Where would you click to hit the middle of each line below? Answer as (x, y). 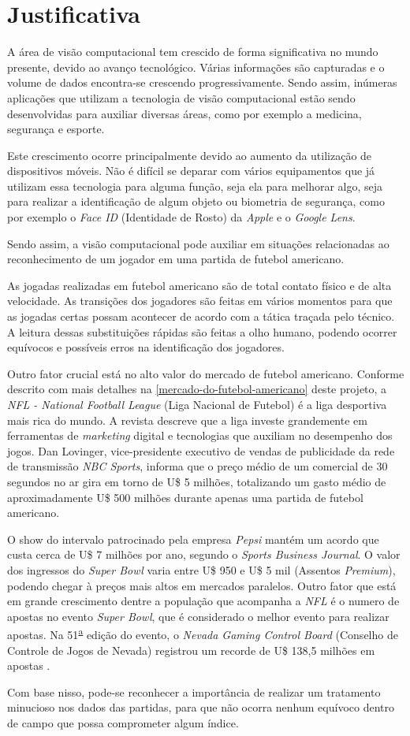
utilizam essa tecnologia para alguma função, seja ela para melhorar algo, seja (195, 186)
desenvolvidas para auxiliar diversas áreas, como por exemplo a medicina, (184, 113)
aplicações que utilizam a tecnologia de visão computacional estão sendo (181, 97)
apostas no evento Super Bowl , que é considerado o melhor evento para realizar (198, 616)
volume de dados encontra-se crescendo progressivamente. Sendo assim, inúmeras (202, 82)
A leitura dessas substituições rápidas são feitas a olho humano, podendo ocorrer (202, 331)
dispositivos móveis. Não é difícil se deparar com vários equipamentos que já (191, 171)
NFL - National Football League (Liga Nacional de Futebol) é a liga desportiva (197, 404)
